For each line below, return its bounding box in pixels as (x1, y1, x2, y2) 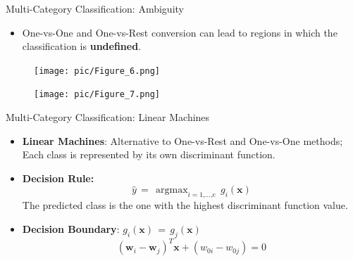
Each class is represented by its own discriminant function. (22, 147, 275, 162)
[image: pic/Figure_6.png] (34, 65, 160, 76)
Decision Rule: (22, 170, 94, 185)
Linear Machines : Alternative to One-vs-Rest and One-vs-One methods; (22, 133, 343, 148)
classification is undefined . (22, 39, 142, 53)
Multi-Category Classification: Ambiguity (6, 1, 184, 15)
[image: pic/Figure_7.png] (34, 89, 160, 100)
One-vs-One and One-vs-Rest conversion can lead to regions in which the (22, 25, 337, 39)
